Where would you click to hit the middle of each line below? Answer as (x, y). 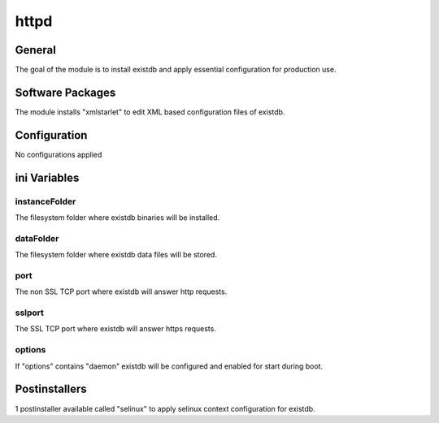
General (36, 50)
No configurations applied (59, 154)
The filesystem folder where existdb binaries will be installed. (117, 218)
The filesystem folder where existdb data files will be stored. (116, 255)
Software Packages (65, 92)
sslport (30, 313)
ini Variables (47, 177)
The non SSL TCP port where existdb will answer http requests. (121, 291)
